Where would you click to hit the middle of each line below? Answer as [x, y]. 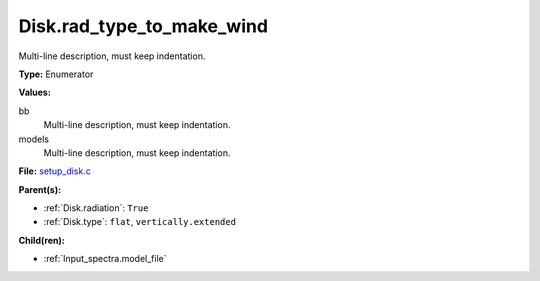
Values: [35, 92]
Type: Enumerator [56, 74]
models [34, 139]
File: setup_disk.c [55, 171]
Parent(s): [40, 189]
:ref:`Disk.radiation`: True [96, 208]
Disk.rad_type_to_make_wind [143, 26]
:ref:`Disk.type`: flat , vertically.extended [140, 222]
